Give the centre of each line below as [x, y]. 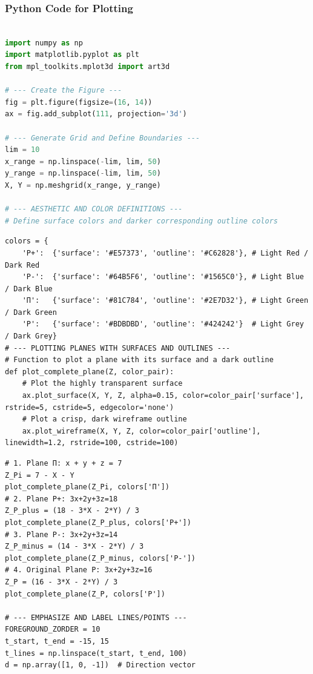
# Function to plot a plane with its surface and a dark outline [139, 360]
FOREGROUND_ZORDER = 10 [53, 629]
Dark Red [22, 265]
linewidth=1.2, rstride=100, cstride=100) [92, 443]
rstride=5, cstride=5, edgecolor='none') [90, 407]
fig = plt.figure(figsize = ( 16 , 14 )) [79, 102]
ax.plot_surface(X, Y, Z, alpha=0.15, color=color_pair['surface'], [163, 396]
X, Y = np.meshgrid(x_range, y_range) [83, 185]
